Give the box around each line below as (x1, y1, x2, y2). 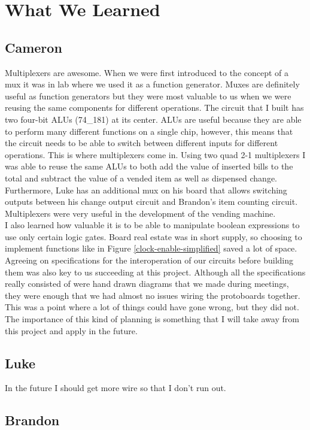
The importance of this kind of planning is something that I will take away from (5, 313, 299, 325)
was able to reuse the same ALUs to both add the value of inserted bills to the (5, 160, 293, 172)
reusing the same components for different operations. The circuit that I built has (5, 101, 304, 114)
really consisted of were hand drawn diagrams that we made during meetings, (5, 277, 289, 290)
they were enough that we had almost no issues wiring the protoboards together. (5, 289, 300, 301)
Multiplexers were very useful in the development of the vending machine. (5, 207, 276, 219)
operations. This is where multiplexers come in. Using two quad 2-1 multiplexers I (5, 148, 306, 161)
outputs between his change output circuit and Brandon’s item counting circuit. (5, 195, 298, 208)
